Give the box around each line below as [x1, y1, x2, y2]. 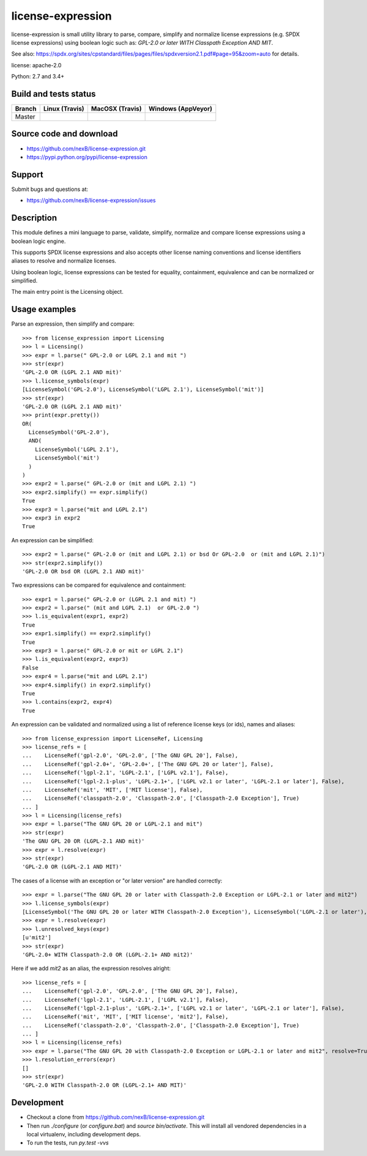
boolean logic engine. [11, 237, 66, 245]
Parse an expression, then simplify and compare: [11, 320, 135, 327]
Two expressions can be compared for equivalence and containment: [11, 581, 187, 589]
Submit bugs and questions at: [11, 185, 89, 193]
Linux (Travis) [43, 105, 85, 113]
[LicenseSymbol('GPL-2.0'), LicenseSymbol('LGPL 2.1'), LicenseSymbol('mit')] [22, 386, 264, 393]
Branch [15, 105, 37, 113]
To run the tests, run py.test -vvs [26, 1139, 109, 1147]
